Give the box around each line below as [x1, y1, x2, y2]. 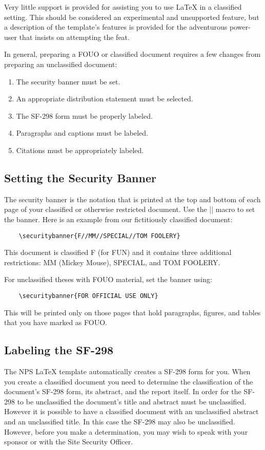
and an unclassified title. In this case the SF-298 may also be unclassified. [4, 416, 235, 426]
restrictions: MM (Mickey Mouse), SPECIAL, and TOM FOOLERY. [4, 256, 220, 267]
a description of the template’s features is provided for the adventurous [4, 22, 228, 32]
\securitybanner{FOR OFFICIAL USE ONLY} [18, 292, 158, 299]
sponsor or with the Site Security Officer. [4, 436, 133, 447]
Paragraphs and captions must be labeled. [16, 127, 148, 138]
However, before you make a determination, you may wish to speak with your [4, 426, 248, 437]
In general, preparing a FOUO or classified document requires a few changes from [4, 49, 261, 59]
